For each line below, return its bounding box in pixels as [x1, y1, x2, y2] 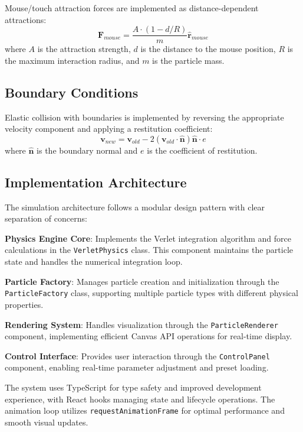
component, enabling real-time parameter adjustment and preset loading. [5, 361, 269, 373]
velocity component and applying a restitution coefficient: [5, 122, 213, 135]
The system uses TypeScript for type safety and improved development [5, 381, 262, 393]
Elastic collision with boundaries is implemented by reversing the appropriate [5, 111, 284, 123]
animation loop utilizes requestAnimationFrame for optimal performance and [5, 404, 285, 417]
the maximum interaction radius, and [5, 54, 140, 66]
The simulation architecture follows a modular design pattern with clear [5, 200, 265, 213]
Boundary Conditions [5, 83, 139, 101]
